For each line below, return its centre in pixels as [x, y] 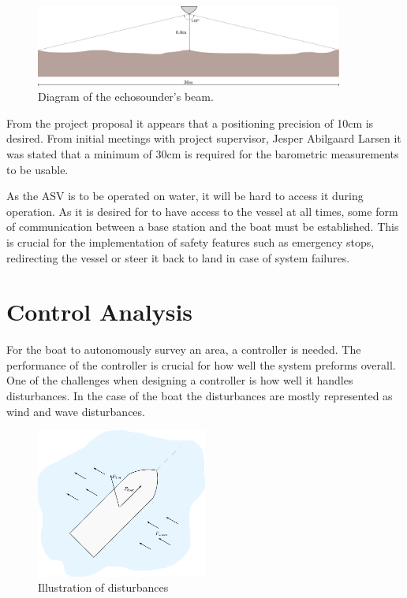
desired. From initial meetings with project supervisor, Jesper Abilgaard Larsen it [204, 138]
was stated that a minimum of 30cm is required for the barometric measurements [203, 153]
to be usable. [37, 169]
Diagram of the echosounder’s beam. [126, 97]
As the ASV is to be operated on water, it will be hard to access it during [185, 196]
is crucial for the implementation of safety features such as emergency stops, [190, 241]
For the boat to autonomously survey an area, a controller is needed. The [184, 349]
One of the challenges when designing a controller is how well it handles [180, 380]
